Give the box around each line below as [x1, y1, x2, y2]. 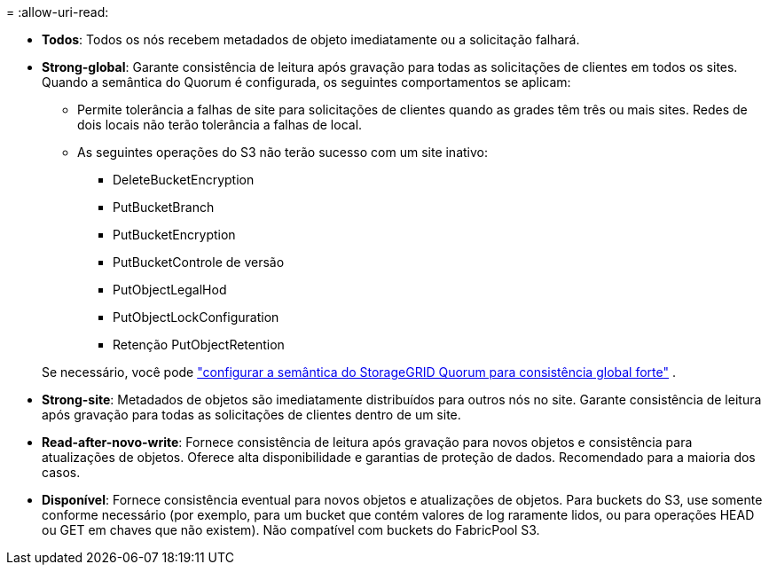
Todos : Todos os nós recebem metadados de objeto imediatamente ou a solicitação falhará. [42, 32, 580, 47]
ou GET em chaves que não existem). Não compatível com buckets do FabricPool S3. [42, 522, 540, 537]
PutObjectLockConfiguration [113, 310, 279, 325]
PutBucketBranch [113, 200, 215, 215]
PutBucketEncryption [113, 227, 236, 242]
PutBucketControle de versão [113, 255, 285, 270]
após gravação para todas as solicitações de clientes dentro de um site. [42, 407, 461, 422]
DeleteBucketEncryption [113, 172, 255, 187]
